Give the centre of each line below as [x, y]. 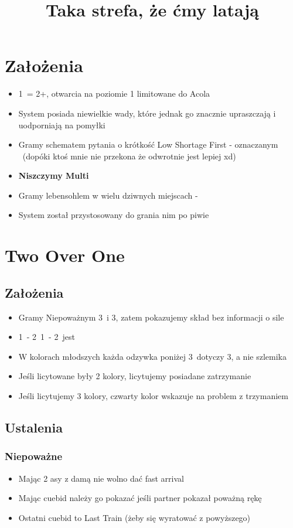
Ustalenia [34, 427]
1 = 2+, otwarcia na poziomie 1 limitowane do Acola [114, 93]
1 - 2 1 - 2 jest [47, 337]
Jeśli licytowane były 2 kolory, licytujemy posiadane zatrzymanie [135, 376]
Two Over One [65, 255]
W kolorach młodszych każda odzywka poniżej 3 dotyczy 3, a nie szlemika [152, 356]
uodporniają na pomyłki [62, 125]
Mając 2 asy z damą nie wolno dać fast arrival [101, 478]
